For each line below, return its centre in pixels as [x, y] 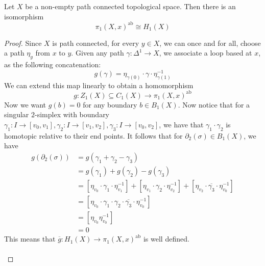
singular [17, 114]
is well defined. [166, 239]
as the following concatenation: [53, 64]
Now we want [25, 104]
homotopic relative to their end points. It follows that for [93, 135]
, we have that [181, 124]
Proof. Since [23, 43]
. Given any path [98, 53]
